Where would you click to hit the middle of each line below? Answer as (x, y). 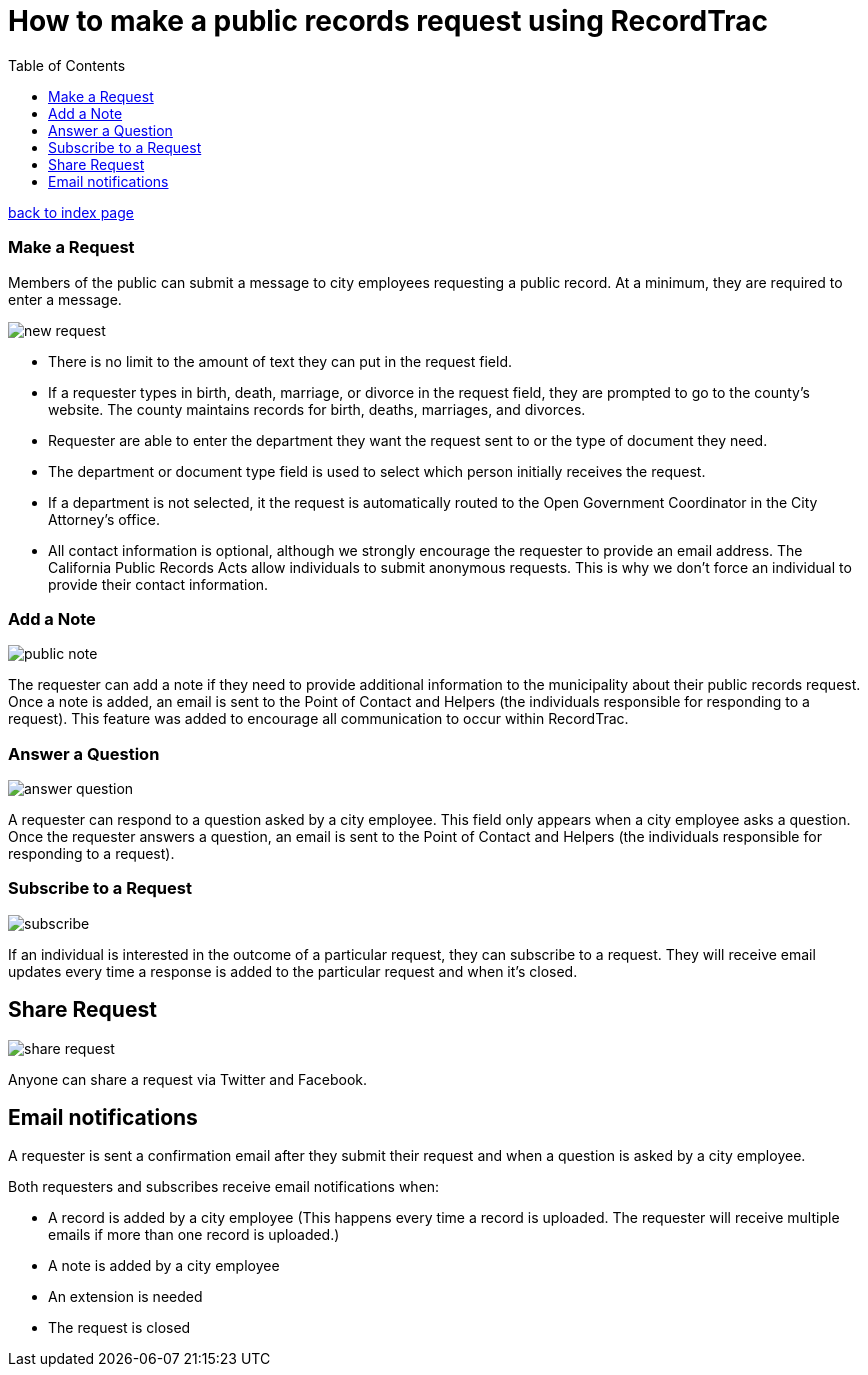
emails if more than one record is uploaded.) (194, 1235)
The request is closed (119, 1328)
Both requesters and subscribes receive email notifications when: (224, 1187)
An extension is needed (125, 1297)
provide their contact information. (158, 584)
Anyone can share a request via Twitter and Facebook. (188, 1079)
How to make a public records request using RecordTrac (388, 21)
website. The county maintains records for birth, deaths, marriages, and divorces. (317, 409)
